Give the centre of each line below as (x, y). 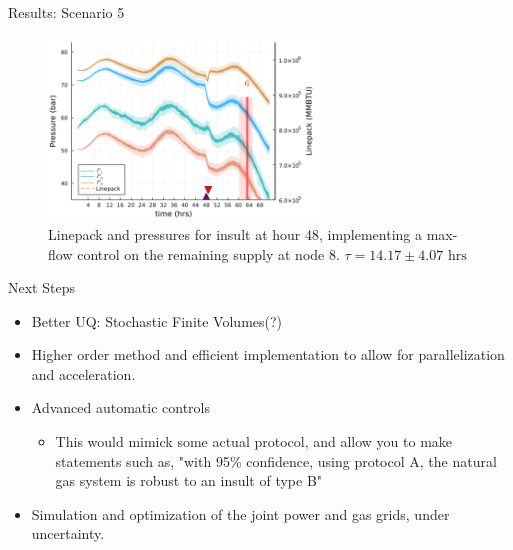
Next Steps (41, 287)
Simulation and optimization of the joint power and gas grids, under (240, 513)
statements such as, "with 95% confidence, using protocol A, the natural (276, 460)
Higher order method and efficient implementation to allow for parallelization (268, 354)
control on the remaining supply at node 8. (208, 253)
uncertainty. (68, 533)
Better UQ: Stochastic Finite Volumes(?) (157, 320)
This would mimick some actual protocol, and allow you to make (254, 441)
